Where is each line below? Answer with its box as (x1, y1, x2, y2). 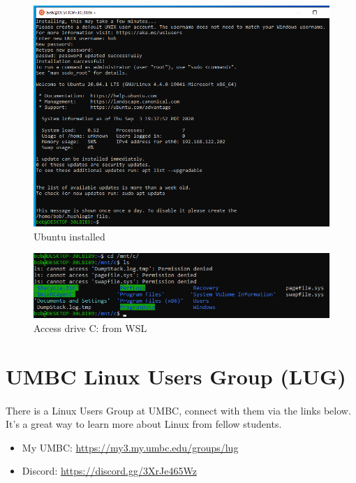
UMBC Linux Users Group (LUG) (6, 361, 346, 390)
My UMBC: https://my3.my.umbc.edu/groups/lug (22, 440, 239, 454)
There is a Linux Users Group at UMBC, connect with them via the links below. (6, 403, 351, 417)
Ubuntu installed (34, 229, 105, 243)
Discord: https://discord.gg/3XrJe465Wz (22, 463, 197, 478)
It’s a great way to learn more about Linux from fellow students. (6, 417, 282, 431)
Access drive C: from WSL (34, 321, 147, 335)
